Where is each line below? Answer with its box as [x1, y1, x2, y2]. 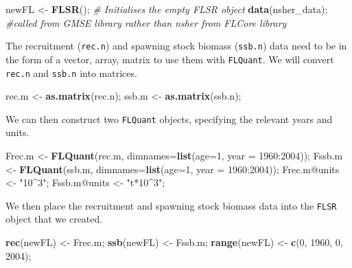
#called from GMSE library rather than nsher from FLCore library [5, 15, 287, 30]
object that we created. [5, 212, 103, 226]
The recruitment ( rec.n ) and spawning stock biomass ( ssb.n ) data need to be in [5, 38, 347, 53]
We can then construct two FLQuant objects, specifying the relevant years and [5, 111, 333, 126]
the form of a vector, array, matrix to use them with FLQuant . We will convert [5, 52, 334, 66]
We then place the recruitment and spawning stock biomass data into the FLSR [5, 198, 337, 212]
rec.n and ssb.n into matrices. [5, 65, 137, 80]
